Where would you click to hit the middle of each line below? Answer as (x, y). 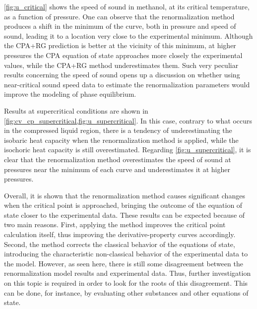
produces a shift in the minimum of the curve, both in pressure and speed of (120, 26)
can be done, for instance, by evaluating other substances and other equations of (126, 292)
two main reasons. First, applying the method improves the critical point (115, 224)
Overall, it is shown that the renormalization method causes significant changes (125, 195)
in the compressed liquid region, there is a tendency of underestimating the (118, 130)
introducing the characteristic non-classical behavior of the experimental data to (126, 254)
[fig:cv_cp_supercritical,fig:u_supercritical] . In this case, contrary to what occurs (128, 120)
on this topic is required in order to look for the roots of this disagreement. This (126, 283)
